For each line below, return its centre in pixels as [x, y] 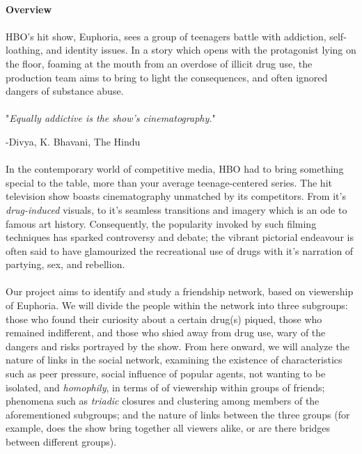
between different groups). [61, 441]
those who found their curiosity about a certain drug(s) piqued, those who [164, 319]
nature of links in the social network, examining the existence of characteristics [174, 360]
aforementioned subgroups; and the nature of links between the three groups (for [178, 414]
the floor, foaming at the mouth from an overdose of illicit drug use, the [159, 63]
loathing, [24, 50]
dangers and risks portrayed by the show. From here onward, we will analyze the [178, 346]
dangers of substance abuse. [65, 91]
